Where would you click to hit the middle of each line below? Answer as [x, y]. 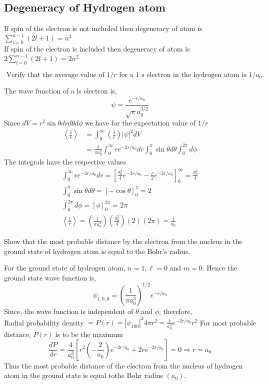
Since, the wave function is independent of [69, 311]
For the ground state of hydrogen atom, [65, 268]
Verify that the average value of [55, 75]
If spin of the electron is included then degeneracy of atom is [97, 49]
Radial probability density [44, 322]
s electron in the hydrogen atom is [194, 75]
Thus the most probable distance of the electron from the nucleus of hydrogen [123, 365]
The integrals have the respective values [65, 162]
